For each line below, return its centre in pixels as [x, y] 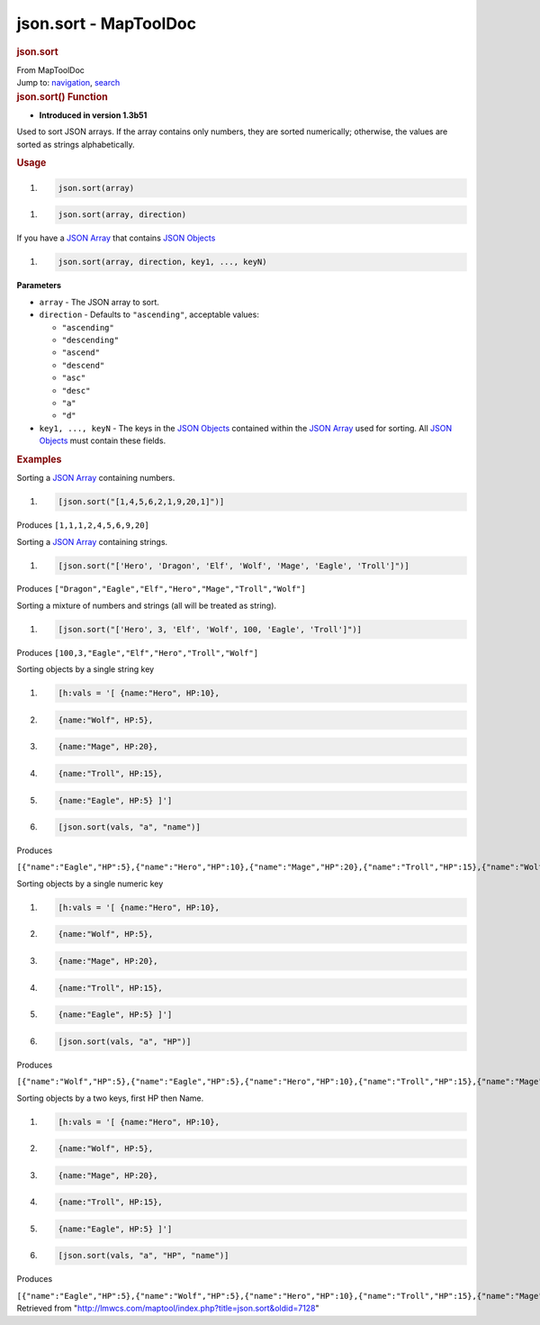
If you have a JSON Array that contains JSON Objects [116, 238]
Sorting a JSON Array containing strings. [92, 541]
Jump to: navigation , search [68, 83]
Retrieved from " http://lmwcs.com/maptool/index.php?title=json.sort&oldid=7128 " [168, 1308]
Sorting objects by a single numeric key [90, 884]
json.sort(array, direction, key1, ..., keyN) [162, 262]
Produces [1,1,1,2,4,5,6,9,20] [83, 525]
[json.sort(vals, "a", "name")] [130, 827]
